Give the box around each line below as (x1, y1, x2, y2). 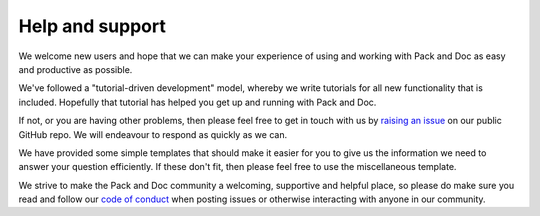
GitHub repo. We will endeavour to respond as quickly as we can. (18, 128, 288, 140)
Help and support (18, 15, 167, 37)
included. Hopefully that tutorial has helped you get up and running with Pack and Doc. (18, 96, 377, 108)
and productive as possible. (18, 63, 133, 75)
